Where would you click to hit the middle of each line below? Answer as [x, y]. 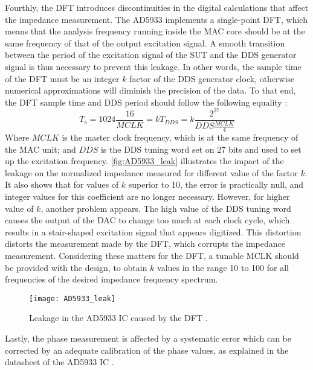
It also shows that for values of [62, 184]
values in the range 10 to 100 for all [223, 267]
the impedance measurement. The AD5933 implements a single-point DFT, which [156, 19]
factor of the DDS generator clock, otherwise [212, 78]
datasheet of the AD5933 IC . [60, 362]
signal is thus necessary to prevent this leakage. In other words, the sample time [153, 66]
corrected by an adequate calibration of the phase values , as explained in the [147, 350]
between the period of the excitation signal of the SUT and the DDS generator [151, 55]
